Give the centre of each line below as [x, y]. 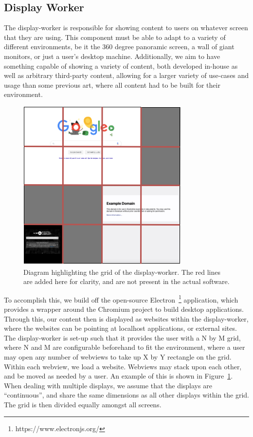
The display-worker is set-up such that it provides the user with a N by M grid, [122, 337]
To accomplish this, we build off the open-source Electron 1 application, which [121, 299]
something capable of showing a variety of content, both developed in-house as [121, 66]
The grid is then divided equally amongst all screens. [83, 404]
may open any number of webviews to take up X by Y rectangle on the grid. [118, 356]
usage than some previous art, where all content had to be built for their [112, 85]
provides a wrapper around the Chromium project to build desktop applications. [124, 309]
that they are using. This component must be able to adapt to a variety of [115, 37]
